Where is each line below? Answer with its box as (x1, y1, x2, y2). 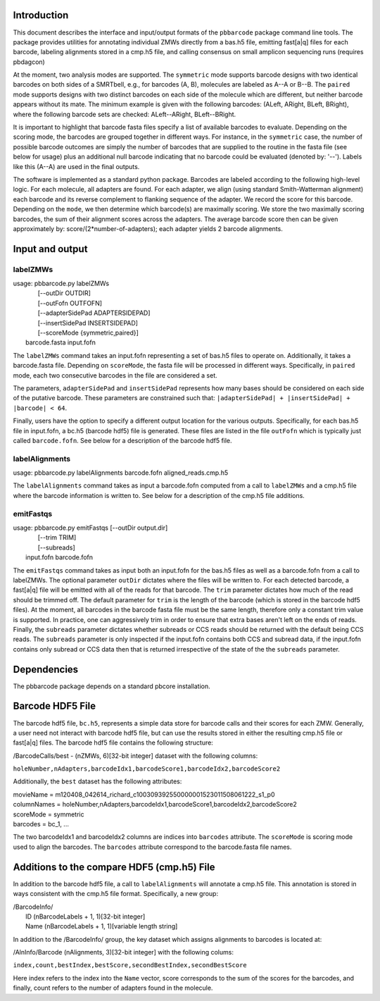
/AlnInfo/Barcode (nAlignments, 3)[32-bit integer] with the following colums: (13, 948, 234, 957)
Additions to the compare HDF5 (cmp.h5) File (13, 861, 215, 873)
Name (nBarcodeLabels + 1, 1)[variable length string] (25, 922, 178, 931)
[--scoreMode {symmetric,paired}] (37, 328, 139, 337)
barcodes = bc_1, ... (13, 820, 70, 828)
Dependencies (13, 663, 79, 676)
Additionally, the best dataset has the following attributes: (13, 777, 182, 785)
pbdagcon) (13, 57, 45, 66)
